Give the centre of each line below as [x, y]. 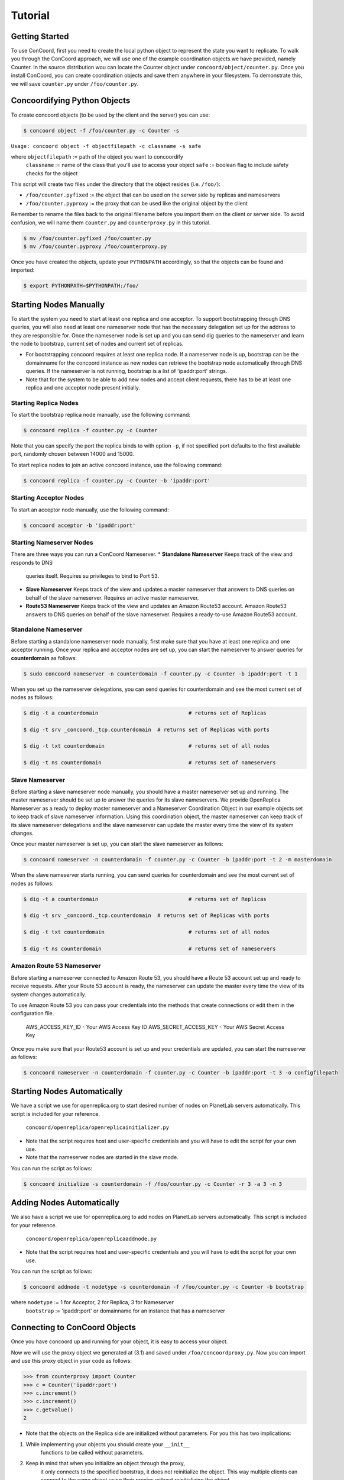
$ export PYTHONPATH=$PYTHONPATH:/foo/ [81, 286]
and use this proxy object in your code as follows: [72, 1361]
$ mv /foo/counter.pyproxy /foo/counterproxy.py [95, 247]
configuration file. [33, 1014]
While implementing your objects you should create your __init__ [108, 1444]
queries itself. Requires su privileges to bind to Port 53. [93, 576]
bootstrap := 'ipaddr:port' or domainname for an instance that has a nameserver [126, 1311]
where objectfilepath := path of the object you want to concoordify [97, 156]
